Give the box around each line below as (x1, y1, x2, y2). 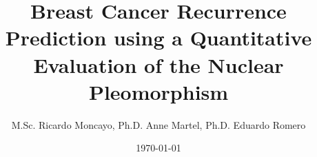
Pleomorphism (88, 77, 229, 105)
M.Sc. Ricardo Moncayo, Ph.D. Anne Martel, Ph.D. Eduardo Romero (11, 117, 306, 132)
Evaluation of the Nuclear (33, 50, 284, 78)
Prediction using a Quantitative (5, 23, 312, 52)
